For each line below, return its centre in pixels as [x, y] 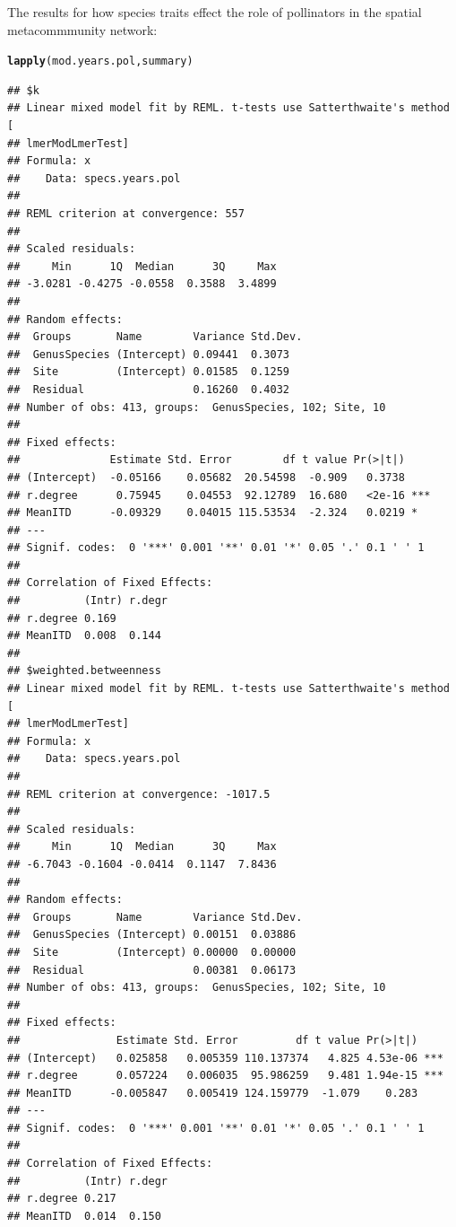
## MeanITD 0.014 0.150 [84, 1216]
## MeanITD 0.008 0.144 [84, 636]
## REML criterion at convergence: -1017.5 [139, 794]
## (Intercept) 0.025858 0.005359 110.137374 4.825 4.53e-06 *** [225, 1058]
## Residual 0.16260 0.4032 [148, 389]
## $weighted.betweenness [84, 671]
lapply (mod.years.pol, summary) [100, 61]
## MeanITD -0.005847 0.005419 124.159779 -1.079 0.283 [213, 1093]
